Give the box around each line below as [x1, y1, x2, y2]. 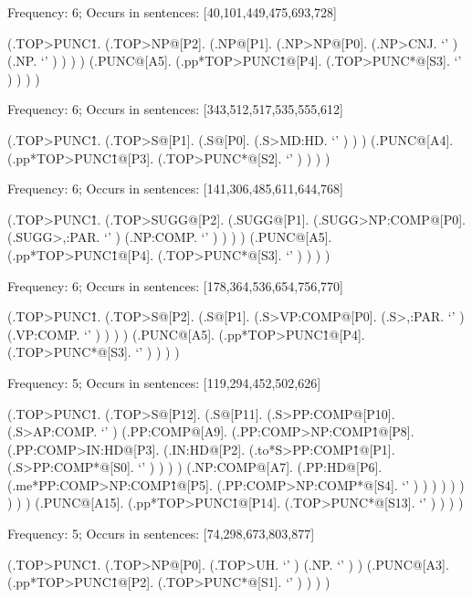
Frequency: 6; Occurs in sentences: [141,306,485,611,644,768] [7, 179, 344, 198]
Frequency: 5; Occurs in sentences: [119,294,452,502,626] [7, 372, 321, 392]
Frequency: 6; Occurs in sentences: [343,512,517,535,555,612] [7, 100, 344, 119]
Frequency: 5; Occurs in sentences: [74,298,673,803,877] [7, 524, 315, 543]
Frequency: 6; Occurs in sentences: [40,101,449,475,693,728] [7, 3, 338, 21]
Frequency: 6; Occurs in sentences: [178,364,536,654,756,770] [7, 276, 344, 295]
